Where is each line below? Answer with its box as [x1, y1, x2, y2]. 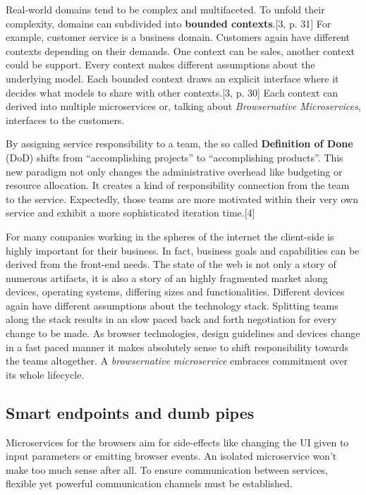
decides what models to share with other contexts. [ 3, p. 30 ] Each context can [6, 85, 338, 99]
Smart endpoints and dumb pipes [6, 401, 255, 423]
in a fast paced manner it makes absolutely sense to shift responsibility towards [6, 339, 349, 354]
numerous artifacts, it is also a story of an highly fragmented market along [6, 270, 328, 285]
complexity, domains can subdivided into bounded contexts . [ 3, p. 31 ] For [6, 16, 331, 30]
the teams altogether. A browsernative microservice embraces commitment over [6, 353, 348, 368]
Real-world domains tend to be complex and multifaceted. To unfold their [6, 2, 325, 16]
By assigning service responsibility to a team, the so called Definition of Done [6, 136, 353, 151]
